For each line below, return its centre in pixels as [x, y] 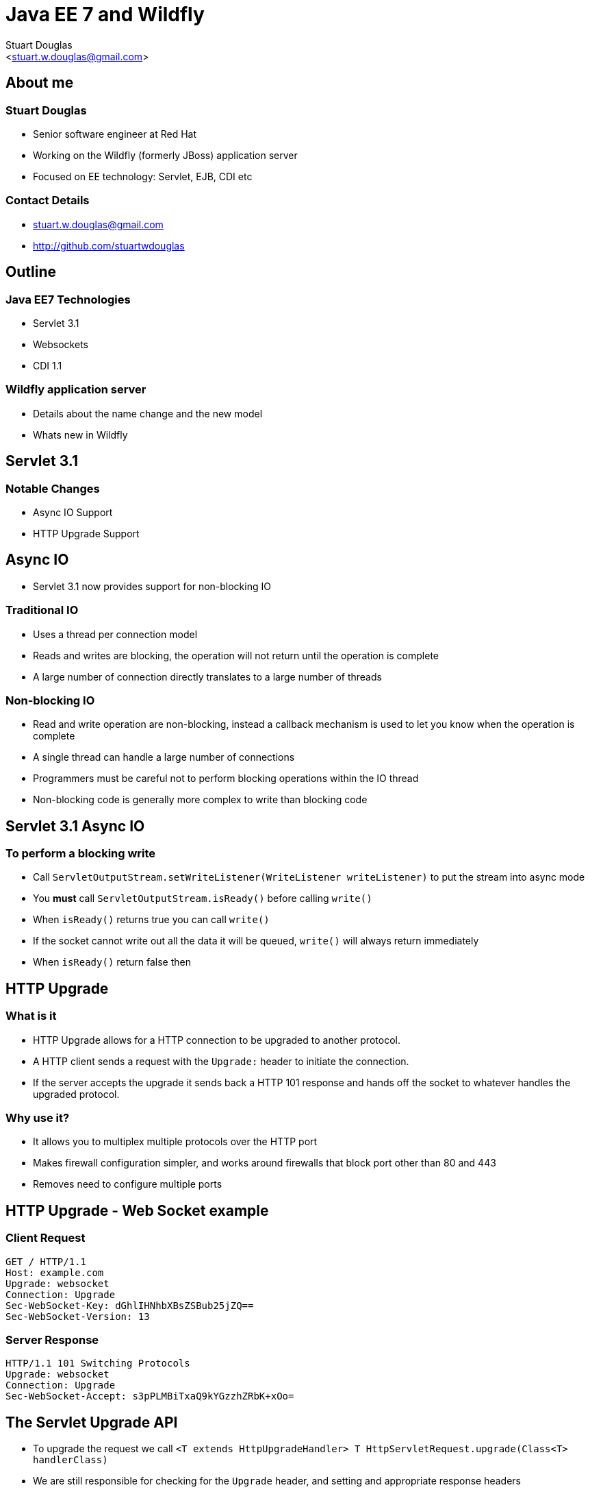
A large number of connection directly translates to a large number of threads [207, 676]
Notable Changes [53, 488]
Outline [31, 272]
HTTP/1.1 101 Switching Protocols [98, 1363]
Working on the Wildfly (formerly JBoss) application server [165, 155]
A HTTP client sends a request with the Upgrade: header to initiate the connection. [221, 1061]
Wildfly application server [76, 390]
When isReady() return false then [112, 962]
